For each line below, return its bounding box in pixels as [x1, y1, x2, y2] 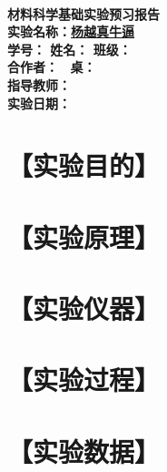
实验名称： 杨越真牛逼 [7, 22, 134, 41]
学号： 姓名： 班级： [7, 39, 132, 58]
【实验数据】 [7, 432, 161, 469]
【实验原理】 [7, 218, 161, 255]
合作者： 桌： [7, 57, 96, 77]
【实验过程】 [7, 361, 161, 398]
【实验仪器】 [7, 290, 161, 327]
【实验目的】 [7, 147, 161, 184]
